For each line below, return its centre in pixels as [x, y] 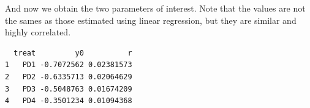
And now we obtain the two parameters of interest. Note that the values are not [155, 8]
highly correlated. [38, 32]
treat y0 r [73, 53]
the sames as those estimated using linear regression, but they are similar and [151, 20]
